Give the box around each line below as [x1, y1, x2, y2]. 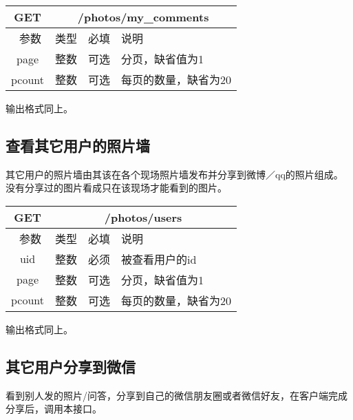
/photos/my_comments [77, 9, 209, 25]
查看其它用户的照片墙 [6, 134, 150, 156]
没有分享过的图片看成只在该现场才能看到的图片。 [6, 180, 227, 195]
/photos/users [104, 209, 182, 225]
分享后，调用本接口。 [6, 401, 102, 416]
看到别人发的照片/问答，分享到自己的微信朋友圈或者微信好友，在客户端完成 [6, 388, 347, 402]
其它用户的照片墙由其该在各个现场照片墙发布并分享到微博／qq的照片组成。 [6, 167, 343, 181]
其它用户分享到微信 [6, 355, 136, 377]
